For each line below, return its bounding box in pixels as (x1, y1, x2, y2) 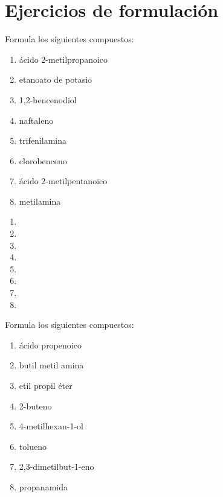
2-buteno (19, 399, 52, 412)
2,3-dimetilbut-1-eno (19, 460, 94, 473)
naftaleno (19, 114, 54, 126)
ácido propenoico (19, 338, 82, 351)
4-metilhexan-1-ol (19, 420, 83, 432)
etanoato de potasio (19, 73, 92, 86)
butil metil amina (19, 359, 84, 371)
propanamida (19, 480, 68, 493)
